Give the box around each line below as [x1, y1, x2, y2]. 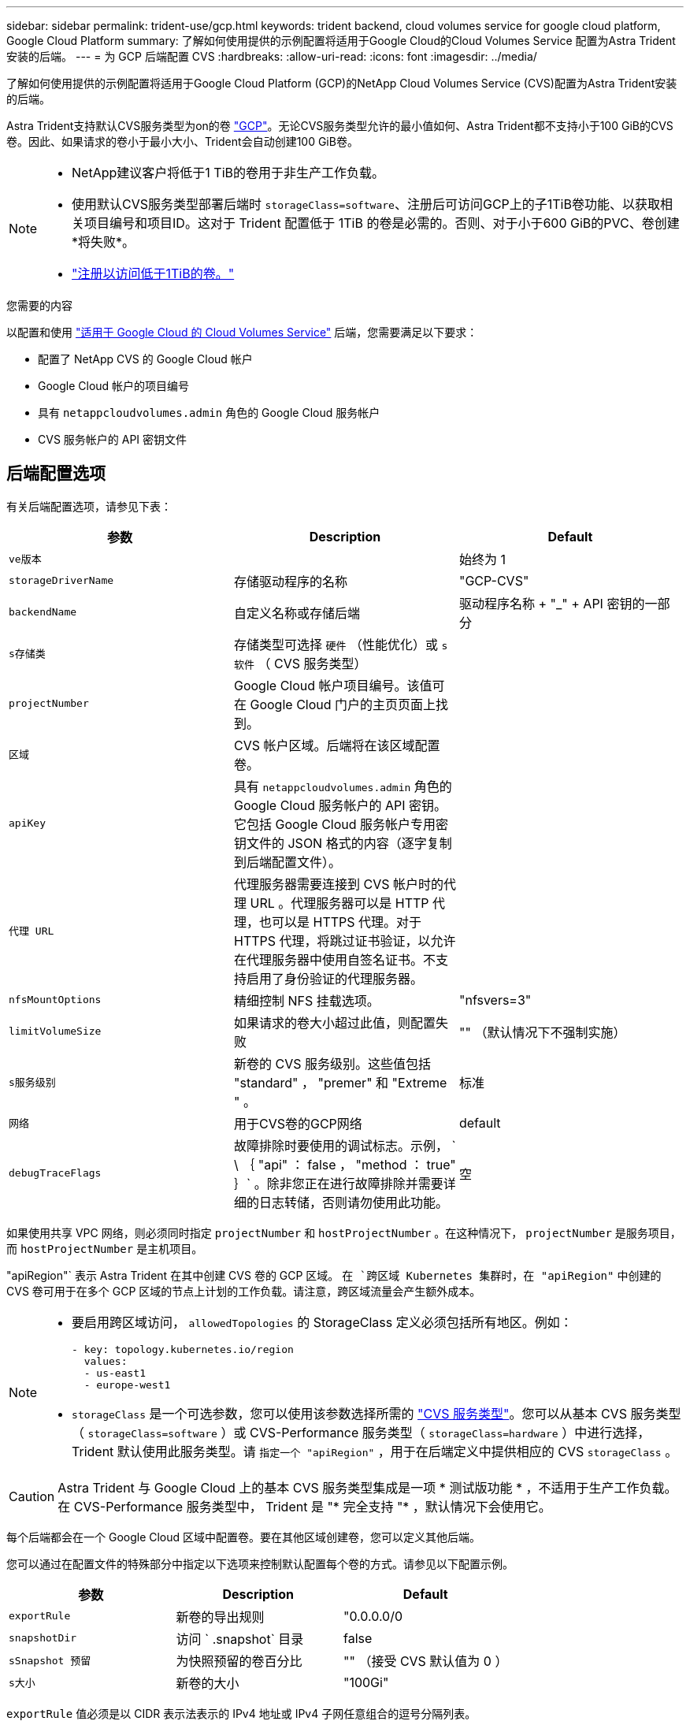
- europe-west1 [83, 1378, 171, 1391]
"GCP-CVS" [458, 572, 529, 589]
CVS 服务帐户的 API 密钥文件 [38, 433, 187, 446]
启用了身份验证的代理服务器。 [246, 970, 423, 987]
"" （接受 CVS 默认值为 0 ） [343, 1652, 508, 1669]
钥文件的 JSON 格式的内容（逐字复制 [233, 834, 452, 851]
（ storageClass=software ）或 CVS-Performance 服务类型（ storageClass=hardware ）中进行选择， [72, 1424, 651, 1440]
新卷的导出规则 [176, 1608, 265, 1625]
